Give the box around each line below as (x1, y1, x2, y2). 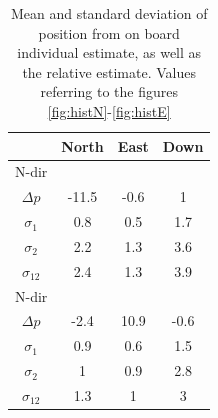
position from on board (38, 22, 180, 43)
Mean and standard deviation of (10, 3, 208, 23)
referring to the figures (40, 81, 178, 102)
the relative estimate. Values (22, 61, 196, 82)
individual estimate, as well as (17, 42, 202, 63)
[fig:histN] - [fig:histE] (47, 100, 171, 121)
